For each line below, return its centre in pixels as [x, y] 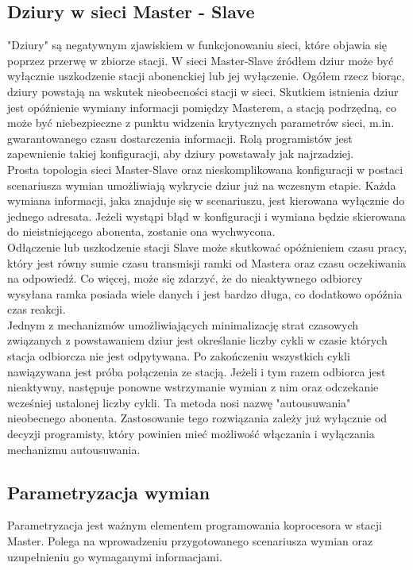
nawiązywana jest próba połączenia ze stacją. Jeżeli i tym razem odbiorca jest [197, 371]
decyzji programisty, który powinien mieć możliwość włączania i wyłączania [191, 434]
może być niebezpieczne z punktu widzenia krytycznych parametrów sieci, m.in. [201, 123]
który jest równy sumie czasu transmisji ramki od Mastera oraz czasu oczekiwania [206, 262]
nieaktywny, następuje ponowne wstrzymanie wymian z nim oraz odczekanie [193, 387]
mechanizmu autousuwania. [74, 449]
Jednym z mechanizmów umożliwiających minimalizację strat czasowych [183, 324]
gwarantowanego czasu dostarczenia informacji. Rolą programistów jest [180, 138]
